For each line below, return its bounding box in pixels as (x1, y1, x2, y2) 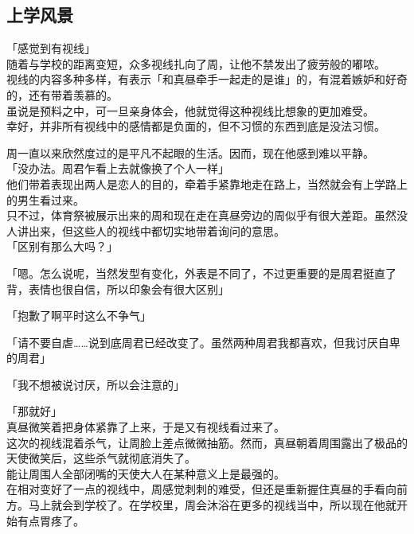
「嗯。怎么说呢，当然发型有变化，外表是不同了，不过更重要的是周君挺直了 (6, 264, 396, 281)
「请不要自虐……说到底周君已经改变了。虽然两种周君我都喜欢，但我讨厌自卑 (6, 333, 400, 350)
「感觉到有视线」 (6, 40, 96, 57)
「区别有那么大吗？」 (6, 238, 118, 255)
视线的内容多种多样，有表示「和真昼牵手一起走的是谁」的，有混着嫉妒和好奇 (6, 71, 408, 88)
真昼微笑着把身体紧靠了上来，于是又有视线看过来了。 (6, 419, 285, 435)
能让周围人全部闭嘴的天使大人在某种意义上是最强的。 (6, 465, 285, 481)
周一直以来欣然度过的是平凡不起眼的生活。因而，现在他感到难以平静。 (6, 144, 374, 161)
